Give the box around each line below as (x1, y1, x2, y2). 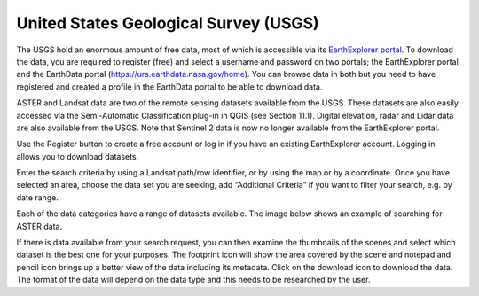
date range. (16, 191, 59, 203)
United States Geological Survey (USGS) (16, 13, 319, 33)
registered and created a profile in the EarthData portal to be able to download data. (16, 81, 323, 92)
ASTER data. (16, 221, 62, 231)
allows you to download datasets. (16, 151, 139, 161)
